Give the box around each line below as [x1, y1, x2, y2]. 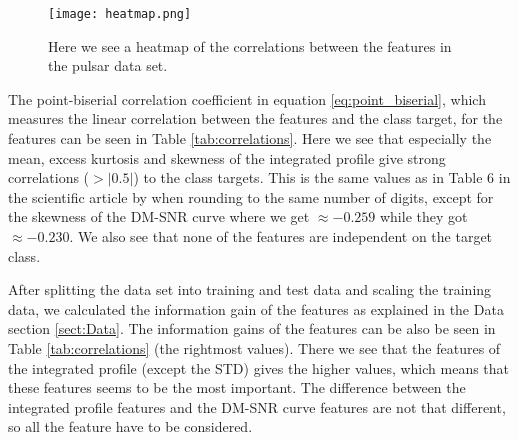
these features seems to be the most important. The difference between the [8, 377, 466, 398]
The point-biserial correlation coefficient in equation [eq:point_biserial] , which [8, 88, 486, 109]
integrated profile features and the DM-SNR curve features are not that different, [8, 396, 506, 417]
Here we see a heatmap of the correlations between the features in [48, 35, 452, 56]
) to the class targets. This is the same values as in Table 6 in [133, 167, 511, 188]
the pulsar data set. [48, 55, 168, 76]
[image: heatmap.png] [48, 7, 192, 21]
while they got [379, 206, 468, 227]
